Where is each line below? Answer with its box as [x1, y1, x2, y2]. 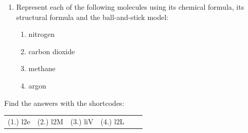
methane [28, 63, 56, 74]
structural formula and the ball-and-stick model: [16, 11, 169, 22]
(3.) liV [70, 116, 94, 126]
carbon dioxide [28, 46, 75, 56]
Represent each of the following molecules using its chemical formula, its [16, 2, 244, 12]
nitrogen [28, 29, 55, 39]
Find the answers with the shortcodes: [4, 97, 125, 108]
